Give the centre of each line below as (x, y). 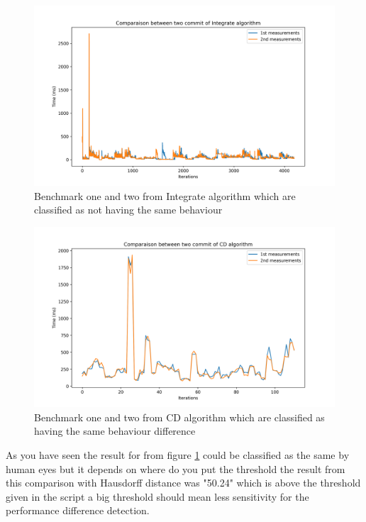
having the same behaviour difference (115, 431)
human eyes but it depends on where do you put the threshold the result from (176, 468)
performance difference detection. (78, 510)
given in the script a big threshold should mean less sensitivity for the (157, 496)
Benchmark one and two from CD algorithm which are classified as (179, 417)
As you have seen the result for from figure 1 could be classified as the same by (178, 455)
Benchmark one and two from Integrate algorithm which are (165, 195)
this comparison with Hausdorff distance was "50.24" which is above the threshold (183, 483)
